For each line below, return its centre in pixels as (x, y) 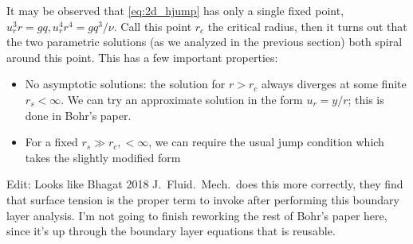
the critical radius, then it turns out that (307, 26)
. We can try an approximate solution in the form (182, 99)
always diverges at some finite (334, 84)
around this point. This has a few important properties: (142, 57)
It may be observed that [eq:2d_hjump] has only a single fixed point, (175, 10)
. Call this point (153, 26)
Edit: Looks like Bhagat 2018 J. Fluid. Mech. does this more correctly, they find (205, 184)
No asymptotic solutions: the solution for (125, 84)
